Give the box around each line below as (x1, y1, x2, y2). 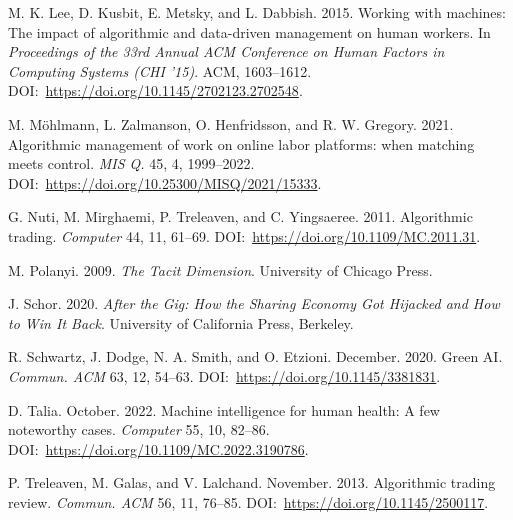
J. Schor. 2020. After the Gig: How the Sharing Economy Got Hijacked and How (8, 293, 500, 314)
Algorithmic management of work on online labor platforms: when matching (8, 133, 475, 154)
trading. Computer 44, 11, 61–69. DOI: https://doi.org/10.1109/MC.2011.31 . (8, 225, 481, 246)
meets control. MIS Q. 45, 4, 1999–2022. (8, 153, 255, 174)
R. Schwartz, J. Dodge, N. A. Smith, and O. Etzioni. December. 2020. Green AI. (8, 346, 503, 367)
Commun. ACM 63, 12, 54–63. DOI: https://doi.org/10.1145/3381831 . (8, 365, 441, 386)
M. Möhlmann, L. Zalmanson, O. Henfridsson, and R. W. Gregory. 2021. (8, 113, 454, 134)
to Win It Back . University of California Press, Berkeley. (8, 312, 354, 333)
